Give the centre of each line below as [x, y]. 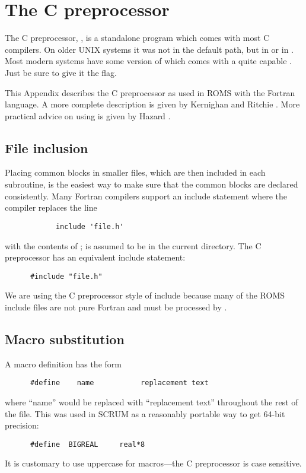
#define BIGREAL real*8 [87, 444]
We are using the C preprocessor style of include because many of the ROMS [145, 295]
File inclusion [47, 147]
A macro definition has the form [63, 364]
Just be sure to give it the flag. [61, 72]
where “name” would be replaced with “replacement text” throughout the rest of [152, 402]
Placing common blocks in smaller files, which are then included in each [135, 172]
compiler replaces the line [51, 207]
